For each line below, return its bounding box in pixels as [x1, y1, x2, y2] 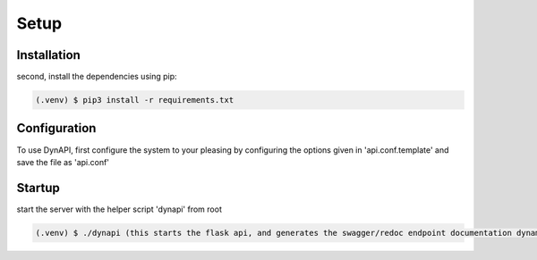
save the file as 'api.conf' [16, 156, 110, 167]
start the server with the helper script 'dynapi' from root [16, 204, 223, 214]
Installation [16, 47, 81, 63]
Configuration [16, 121, 97, 136]
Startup [16, 180, 60, 196]
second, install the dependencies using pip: [16, 71, 178, 82]
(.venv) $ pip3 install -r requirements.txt [35, 95, 234, 105]
